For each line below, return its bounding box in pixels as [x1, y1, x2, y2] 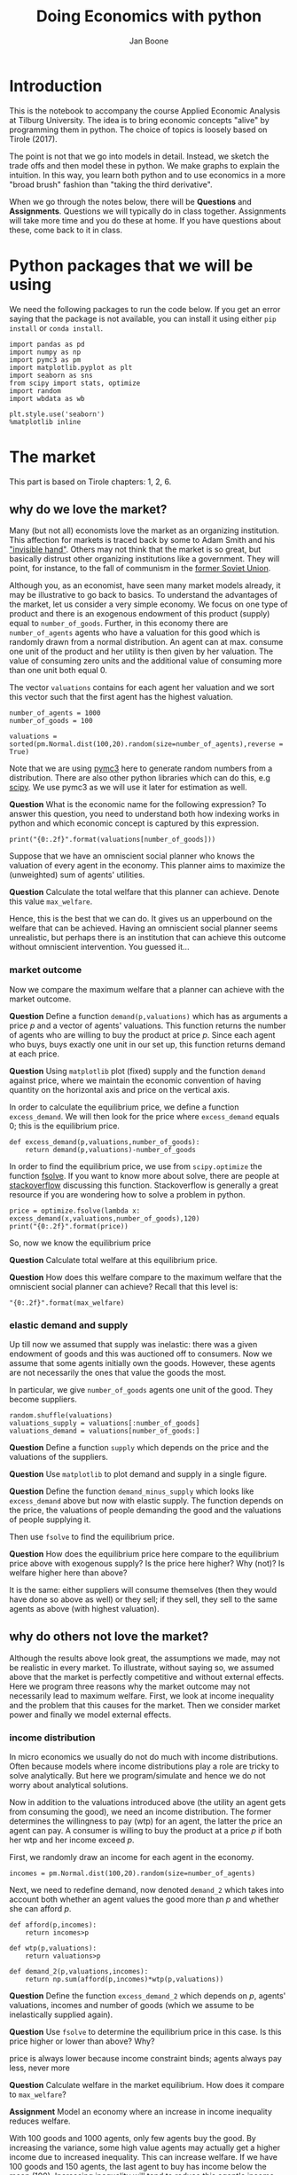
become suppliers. [9, 1394, 77, 1404]
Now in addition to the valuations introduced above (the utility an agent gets [9, 1797, 286, 1808]
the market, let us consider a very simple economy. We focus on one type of [9, 599, 288, 609]
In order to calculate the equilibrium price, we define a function [9, 1102, 239, 1112]
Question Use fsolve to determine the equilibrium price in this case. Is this [9, 2027, 282, 2038]
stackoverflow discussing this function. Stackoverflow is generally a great [9, 1180, 279, 1190]
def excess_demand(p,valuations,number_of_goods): [9, 1137, 200, 1146]
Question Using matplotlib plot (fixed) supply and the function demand [9, 1065, 266, 1076]
